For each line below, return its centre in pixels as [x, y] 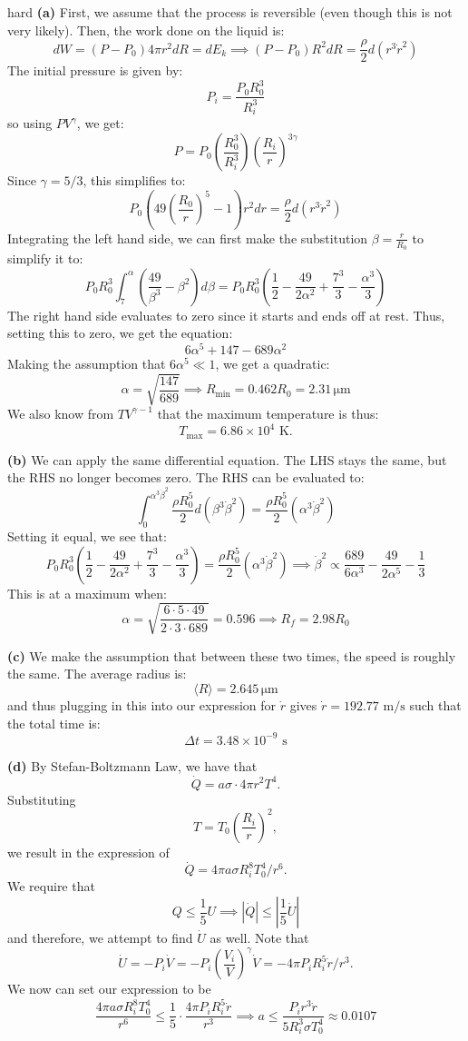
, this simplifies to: [134, 180]
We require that [51, 886]
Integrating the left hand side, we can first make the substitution [188, 238]
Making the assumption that [87, 363]
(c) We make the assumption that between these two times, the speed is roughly [232, 655]
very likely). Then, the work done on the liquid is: [146, 30]
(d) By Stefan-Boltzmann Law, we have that [132, 765]
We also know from [61, 413]
